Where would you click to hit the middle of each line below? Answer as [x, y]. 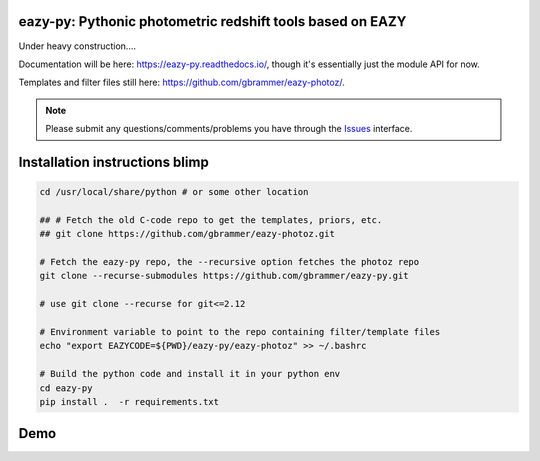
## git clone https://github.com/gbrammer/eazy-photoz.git [187, 234]
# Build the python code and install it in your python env [190, 374]
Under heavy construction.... [77, 46]
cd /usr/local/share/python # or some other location [174, 192]
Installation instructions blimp [113, 161]
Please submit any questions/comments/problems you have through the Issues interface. [229, 129]
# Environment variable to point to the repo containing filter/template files [240, 331]
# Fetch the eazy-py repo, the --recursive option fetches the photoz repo [229, 262]
